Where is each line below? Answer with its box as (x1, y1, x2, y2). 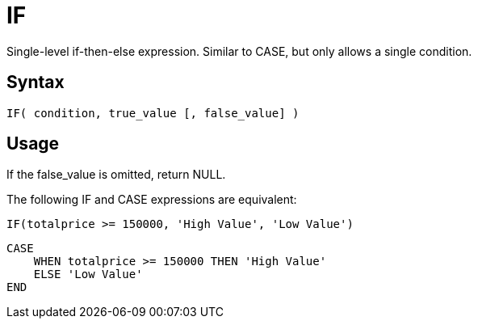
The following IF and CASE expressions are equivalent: (6, 192, 297, 207)
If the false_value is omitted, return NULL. (6, 167, 226, 182)
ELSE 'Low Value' (33, 268, 143, 281)
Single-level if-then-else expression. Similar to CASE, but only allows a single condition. (6, 44, 472, 58)
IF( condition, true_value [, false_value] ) (6, 106, 300, 120)
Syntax (6, 72, 65, 93)
